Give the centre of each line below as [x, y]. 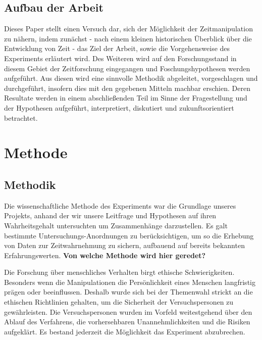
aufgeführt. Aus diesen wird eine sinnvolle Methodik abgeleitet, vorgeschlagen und [131, 78]
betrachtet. [21, 117]
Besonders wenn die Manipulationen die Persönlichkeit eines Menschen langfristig [130, 282]
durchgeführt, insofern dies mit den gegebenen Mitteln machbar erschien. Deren [127, 88]
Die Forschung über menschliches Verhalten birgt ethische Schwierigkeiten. [119, 272]
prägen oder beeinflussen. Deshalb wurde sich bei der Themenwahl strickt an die [128, 292]
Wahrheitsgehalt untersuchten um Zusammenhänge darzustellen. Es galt [116, 225]
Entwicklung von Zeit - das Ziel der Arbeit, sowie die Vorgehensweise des [117, 48]
